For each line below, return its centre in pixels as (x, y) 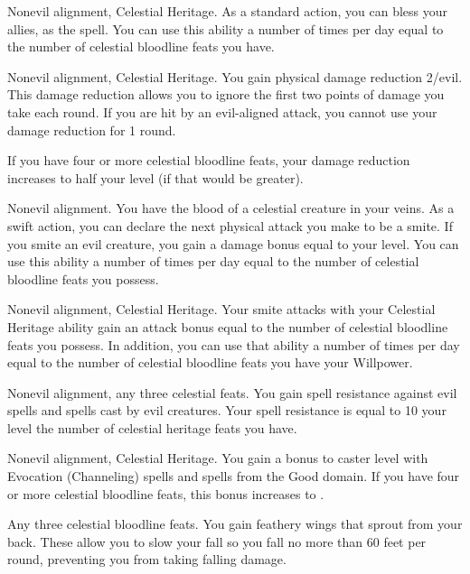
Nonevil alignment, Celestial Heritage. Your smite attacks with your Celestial (221, 309)
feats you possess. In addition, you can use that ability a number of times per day (234, 344)
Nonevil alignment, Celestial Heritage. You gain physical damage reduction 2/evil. (235, 76)
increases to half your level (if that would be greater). (155, 177)
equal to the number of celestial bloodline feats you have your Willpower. (210, 362)
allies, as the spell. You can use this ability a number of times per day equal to (226, 28)
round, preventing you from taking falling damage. (147, 559)
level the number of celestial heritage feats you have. (152, 427)
